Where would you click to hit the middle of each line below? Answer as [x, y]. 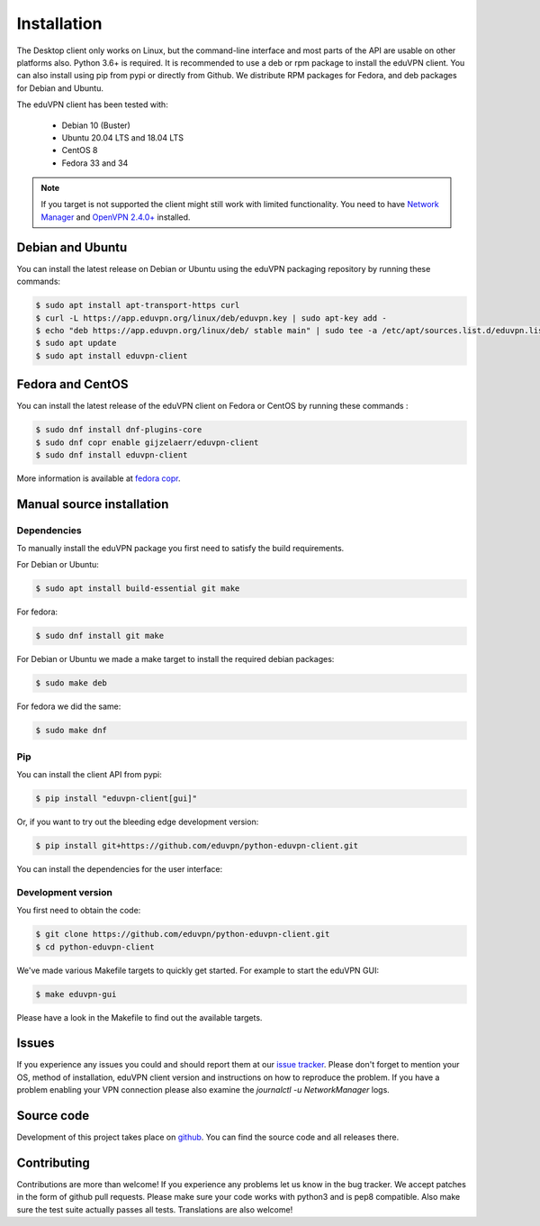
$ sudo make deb [72, 683]
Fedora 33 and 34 [95, 163]
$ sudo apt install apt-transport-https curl [138, 305]
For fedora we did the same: [69, 706]
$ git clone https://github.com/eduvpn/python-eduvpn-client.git [183, 934]
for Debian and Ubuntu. [60, 88]
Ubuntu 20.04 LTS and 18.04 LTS [123, 137]
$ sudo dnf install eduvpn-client [112, 454]
